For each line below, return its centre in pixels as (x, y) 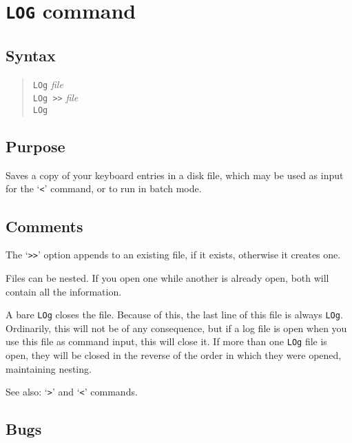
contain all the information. (64, 291)
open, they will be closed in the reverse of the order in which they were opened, (174, 355)
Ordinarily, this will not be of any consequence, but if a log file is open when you (176, 328)
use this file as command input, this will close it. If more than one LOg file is (166, 341)
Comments (44, 226)
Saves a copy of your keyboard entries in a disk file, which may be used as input (175, 175)
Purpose (35, 146)
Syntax (31, 55)
